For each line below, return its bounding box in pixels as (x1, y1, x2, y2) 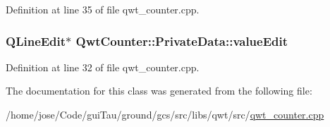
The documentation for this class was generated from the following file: (6, 83, 312, 98)
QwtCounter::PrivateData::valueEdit (75, 32, 288, 49)
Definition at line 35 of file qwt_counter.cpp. (6, 2, 200, 16)
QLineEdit (6, 32, 66, 49)
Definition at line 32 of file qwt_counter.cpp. (6, 59, 200, 74)
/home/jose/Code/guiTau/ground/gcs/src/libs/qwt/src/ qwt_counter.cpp (6, 107, 324, 121)
